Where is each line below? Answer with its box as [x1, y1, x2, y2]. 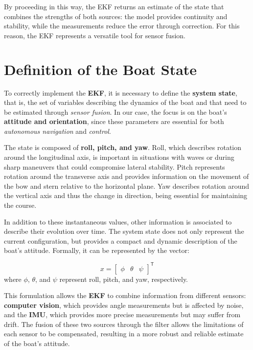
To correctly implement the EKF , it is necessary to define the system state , [4, 87, 237, 98]
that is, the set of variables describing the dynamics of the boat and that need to [4, 97, 247, 107]
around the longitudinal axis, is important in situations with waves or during [4, 152, 234, 162]
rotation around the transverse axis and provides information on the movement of [4, 171, 249, 181]
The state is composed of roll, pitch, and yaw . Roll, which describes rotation [4, 142, 242, 152]
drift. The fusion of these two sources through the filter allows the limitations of [4, 319, 244, 329]
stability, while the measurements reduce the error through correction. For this [4, 21, 240, 31]
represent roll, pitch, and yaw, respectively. [59, 274, 188, 284]
